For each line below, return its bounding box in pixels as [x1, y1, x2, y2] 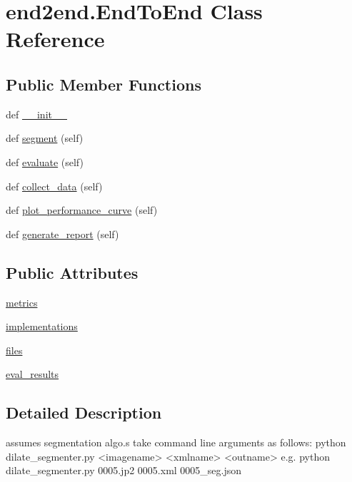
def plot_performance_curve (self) [6, 202, 158, 217]
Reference [6, 24, 105, 53]
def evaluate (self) [6, 154, 84, 169]
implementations [6, 319, 78, 334]
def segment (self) [6, 130, 84, 145]
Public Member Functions [6, 73, 201, 95]
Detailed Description [6, 401, 162, 424]
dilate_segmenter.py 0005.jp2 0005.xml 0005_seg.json [6, 463, 242, 478]
